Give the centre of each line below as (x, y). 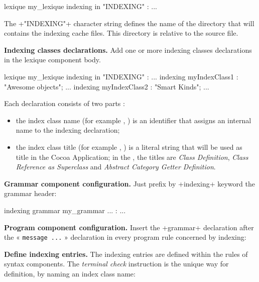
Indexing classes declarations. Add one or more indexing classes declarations (128, 50)
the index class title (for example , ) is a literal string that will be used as (129, 147)
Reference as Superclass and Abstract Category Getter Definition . (116, 167)
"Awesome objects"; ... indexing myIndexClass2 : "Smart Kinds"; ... (107, 86)
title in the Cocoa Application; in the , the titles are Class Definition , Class (132, 157)
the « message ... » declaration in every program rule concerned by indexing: (125, 237)
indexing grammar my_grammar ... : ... (65, 210)
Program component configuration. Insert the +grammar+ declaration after (129, 227)
